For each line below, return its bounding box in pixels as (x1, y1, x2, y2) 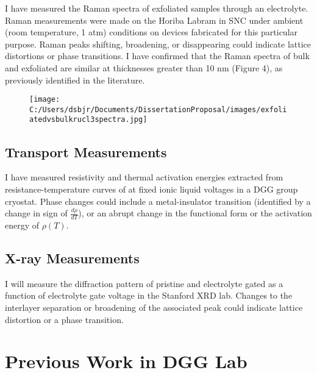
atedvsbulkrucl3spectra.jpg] (29, 115, 148, 124)
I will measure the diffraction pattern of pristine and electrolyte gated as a (5, 277, 283, 290)
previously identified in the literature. (5, 73, 145, 86)
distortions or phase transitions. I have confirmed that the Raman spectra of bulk (5, 49, 310, 62)
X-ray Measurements (5, 248, 140, 267)
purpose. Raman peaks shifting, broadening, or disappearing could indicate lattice (5, 37, 312, 50)
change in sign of (5, 207, 68, 219)
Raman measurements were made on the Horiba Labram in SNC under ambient (5, 13, 304, 26)
